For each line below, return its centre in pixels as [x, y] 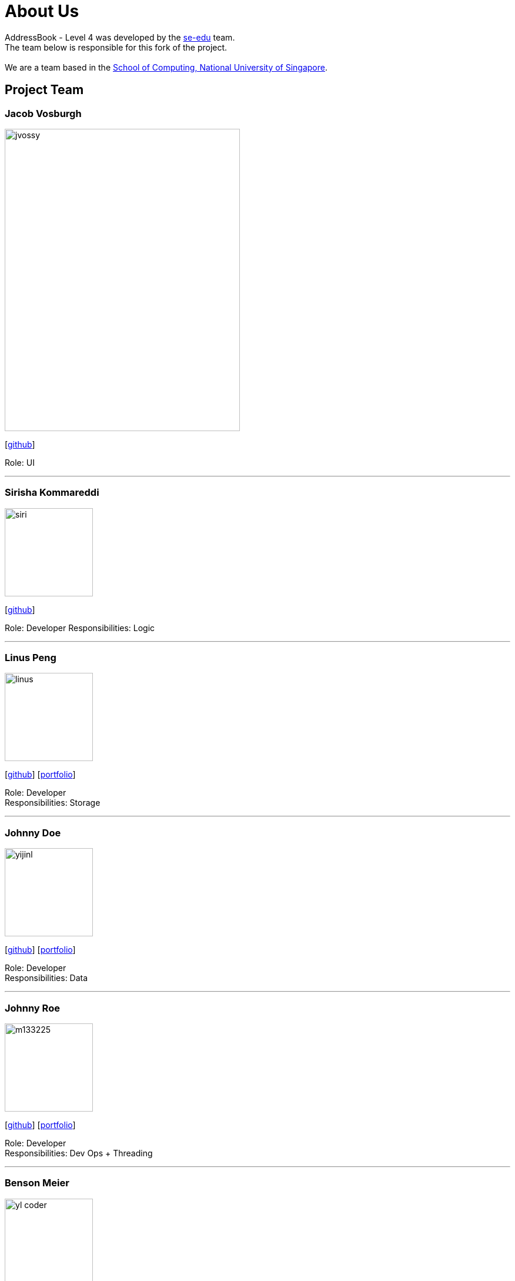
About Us [42, 11]
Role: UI [20, 462]
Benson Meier [37, 1183]
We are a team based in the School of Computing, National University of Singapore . [166, 67]
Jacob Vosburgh [43, 113]
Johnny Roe [32, 1008]
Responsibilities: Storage [53, 803]
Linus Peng [31, 658]
